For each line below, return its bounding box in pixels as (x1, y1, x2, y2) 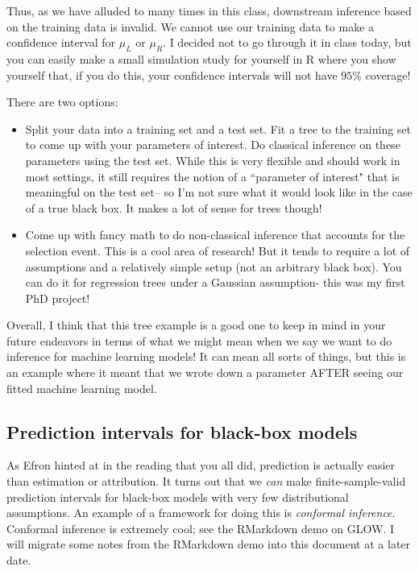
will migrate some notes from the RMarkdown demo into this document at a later (6, 536, 411, 552)
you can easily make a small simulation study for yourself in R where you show (6, 50, 396, 67)
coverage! (365, 66, 411, 83)
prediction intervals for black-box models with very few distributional (6, 488, 349, 505)
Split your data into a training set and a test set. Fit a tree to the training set (25, 120, 412, 137)
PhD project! (25, 289, 90, 306)
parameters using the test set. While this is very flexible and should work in (25, 151, 400, 168)
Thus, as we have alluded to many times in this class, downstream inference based (6, 2, 412, 19)
